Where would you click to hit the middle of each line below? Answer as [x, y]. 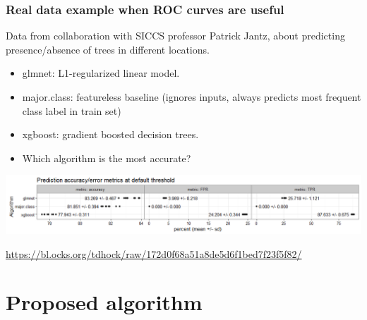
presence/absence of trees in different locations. [108, 49]
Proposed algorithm [104, 302]
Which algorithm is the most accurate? [107, 158]
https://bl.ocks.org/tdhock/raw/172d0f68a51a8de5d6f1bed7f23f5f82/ [154, 253]
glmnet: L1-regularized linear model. [101, 73]
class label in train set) [72, 110]
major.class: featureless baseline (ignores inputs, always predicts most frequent [192, 97]
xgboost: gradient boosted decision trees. [110, 134]
